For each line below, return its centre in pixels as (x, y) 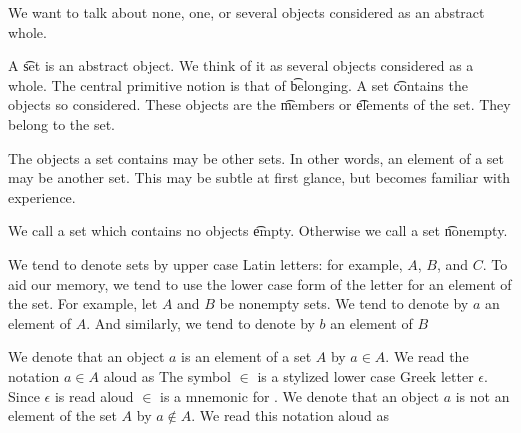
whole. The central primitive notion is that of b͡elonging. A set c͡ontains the (238, 84)
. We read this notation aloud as (290, 415)
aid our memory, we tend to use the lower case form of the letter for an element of (260, 283)
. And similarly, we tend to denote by (200, 322)
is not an (482, 395)
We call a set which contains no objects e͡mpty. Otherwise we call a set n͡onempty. (258, 230)
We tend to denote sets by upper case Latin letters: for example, (205, 263)
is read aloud (94, 395)
